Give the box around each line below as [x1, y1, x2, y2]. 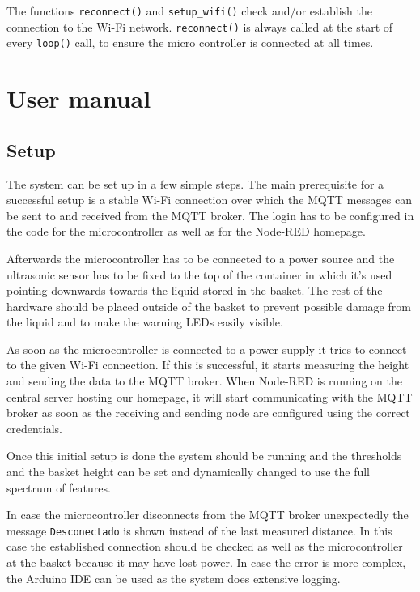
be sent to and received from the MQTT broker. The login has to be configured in [6, 207, 414, 224]
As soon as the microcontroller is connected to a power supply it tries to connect [6, 340, 407, 357]
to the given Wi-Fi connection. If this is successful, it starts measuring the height [6, 356, 409, 373]
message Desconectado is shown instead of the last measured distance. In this [6, 522, 392, 539]
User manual [6, 82, 151, 115]
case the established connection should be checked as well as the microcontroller [6, 538, 403, 555]
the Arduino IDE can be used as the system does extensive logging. [6, 569, 341, 586]
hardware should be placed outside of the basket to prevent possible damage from [6, 297, 411, 314]
